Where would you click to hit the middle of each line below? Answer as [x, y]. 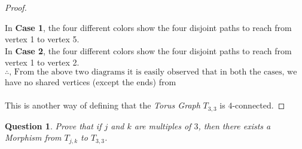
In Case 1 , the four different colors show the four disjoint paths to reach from [148, 27]
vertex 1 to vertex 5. [42, 39]
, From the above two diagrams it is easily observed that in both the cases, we [153, 72]
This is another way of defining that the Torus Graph [103, 105]
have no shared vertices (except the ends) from [91, 81]
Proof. [16, 7]
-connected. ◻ [259, 105]
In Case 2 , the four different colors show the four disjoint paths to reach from [148, 50]
